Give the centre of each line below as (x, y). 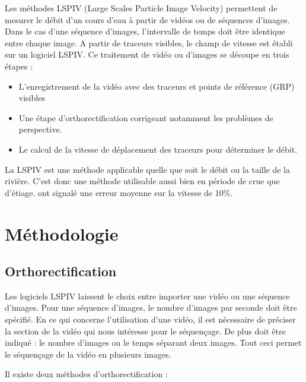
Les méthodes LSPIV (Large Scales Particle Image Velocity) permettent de (141, 8)
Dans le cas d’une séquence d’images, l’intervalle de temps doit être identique (145, 31)
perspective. (40, 129)
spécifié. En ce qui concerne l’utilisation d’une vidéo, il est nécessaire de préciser (150, 319)
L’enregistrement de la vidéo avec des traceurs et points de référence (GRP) (157, 86)
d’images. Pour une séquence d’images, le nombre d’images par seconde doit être (151, 307)
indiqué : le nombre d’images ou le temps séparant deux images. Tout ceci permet (153, 342)
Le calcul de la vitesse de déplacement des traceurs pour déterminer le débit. (158, 149)
